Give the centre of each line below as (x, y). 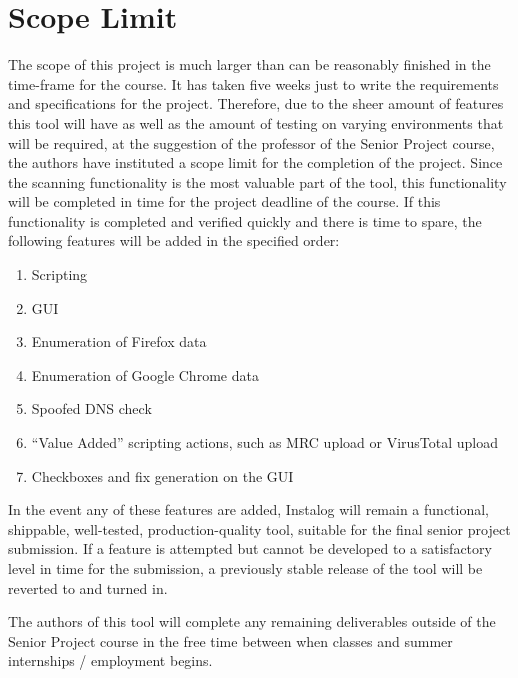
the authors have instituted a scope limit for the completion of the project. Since (255, 162)
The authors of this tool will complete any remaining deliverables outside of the (252, 621)
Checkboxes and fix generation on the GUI (162, 475)
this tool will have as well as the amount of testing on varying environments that (256, 122)
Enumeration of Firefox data (119, 341)
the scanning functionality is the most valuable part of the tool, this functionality (257, 181)
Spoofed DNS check (91, 408)
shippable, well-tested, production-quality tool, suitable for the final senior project (259, 528)
